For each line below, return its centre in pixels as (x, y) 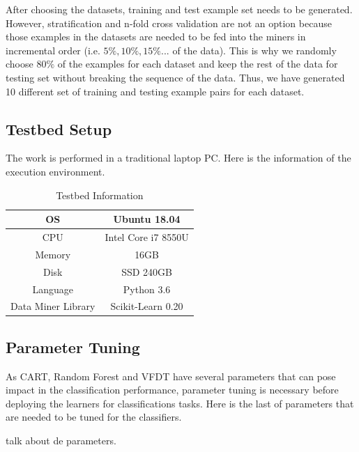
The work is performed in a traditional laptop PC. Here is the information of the (178, 158)
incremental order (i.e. (53, 50)
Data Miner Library (53, 306)
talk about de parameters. (61, 441)
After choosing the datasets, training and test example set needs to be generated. (179, 9)
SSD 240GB (147, 271)
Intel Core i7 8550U (147, 236)
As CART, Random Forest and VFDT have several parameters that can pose (171, 376)
